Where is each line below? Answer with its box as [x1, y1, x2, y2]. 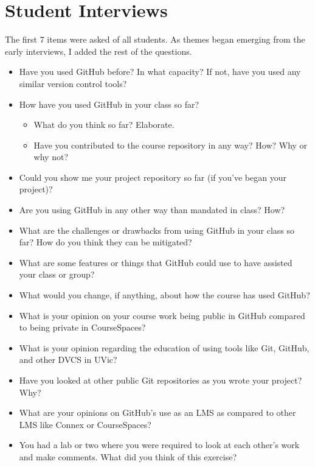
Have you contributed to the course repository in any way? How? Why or [33, 138, 308, 151]
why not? [33, 150, 68, 163]
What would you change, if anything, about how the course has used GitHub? [19, 289, 310, 301]
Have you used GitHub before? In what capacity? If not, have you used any [19, 65, 301, 78]
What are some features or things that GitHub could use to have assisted [19, 256, 292, 269]
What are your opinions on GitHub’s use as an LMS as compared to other [19, 406, 296, 419]
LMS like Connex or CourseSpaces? [19, 418, 151, 430]
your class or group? [19, 268, 95, 281]
